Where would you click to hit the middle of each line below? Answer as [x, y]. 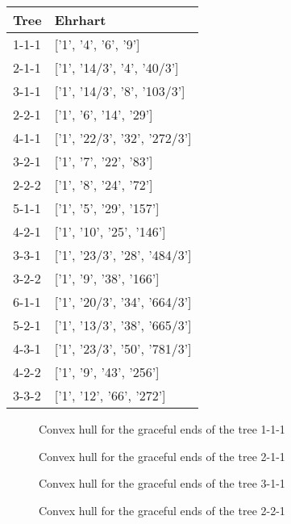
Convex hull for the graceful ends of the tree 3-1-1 [162, 483]
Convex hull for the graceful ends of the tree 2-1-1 [162, 456]
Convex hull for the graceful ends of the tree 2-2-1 [162, 510]
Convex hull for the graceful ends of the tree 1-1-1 [162, 429]
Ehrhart [80, 20]
